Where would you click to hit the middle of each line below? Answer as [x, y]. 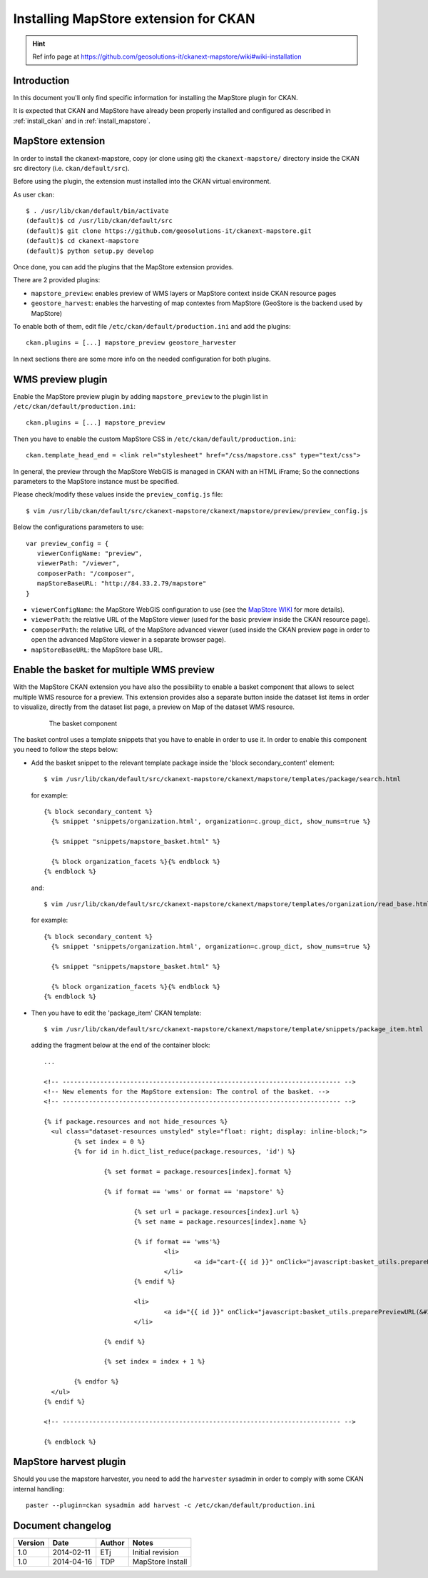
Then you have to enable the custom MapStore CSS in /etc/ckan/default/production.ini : [154, 439]
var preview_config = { [67, 544]
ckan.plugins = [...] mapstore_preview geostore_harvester [131, 343]
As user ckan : [34, 194]
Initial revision [156, 1552]
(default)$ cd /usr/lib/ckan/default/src [99, 221]
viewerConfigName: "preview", [90, 553]
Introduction [41, 80]
